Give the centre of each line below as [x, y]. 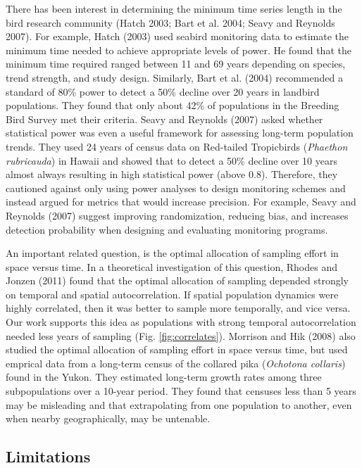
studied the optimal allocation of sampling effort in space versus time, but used [177, 349]
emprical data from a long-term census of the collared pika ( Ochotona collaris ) [176, 363]
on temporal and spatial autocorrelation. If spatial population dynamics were [172, 294]
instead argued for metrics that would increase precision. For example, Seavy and [181, 202]
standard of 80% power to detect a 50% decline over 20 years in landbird [163, 91]
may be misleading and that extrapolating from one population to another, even [179, 404]
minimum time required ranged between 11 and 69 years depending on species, [176, 64]
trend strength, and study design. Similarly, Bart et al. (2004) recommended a [174, 77]
